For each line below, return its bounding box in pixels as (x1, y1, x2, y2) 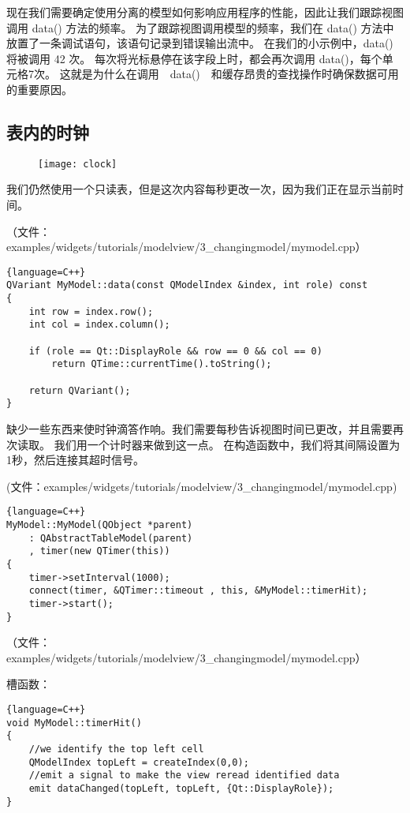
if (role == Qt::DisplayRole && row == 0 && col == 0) (28, 345, 322, 357)
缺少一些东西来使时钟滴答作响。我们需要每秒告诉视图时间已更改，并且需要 (6, 421, 393, 437)
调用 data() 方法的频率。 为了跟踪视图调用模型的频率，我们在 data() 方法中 (6, 19, 394, 36)
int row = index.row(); (28, 305, 154, 317)
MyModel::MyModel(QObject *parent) (6, 519, 193, 531)
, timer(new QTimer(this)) (28, 545, 170, 557)
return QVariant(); (28, 384, 131, 396)
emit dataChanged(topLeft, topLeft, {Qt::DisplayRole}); (28, 783, 334, 795)
